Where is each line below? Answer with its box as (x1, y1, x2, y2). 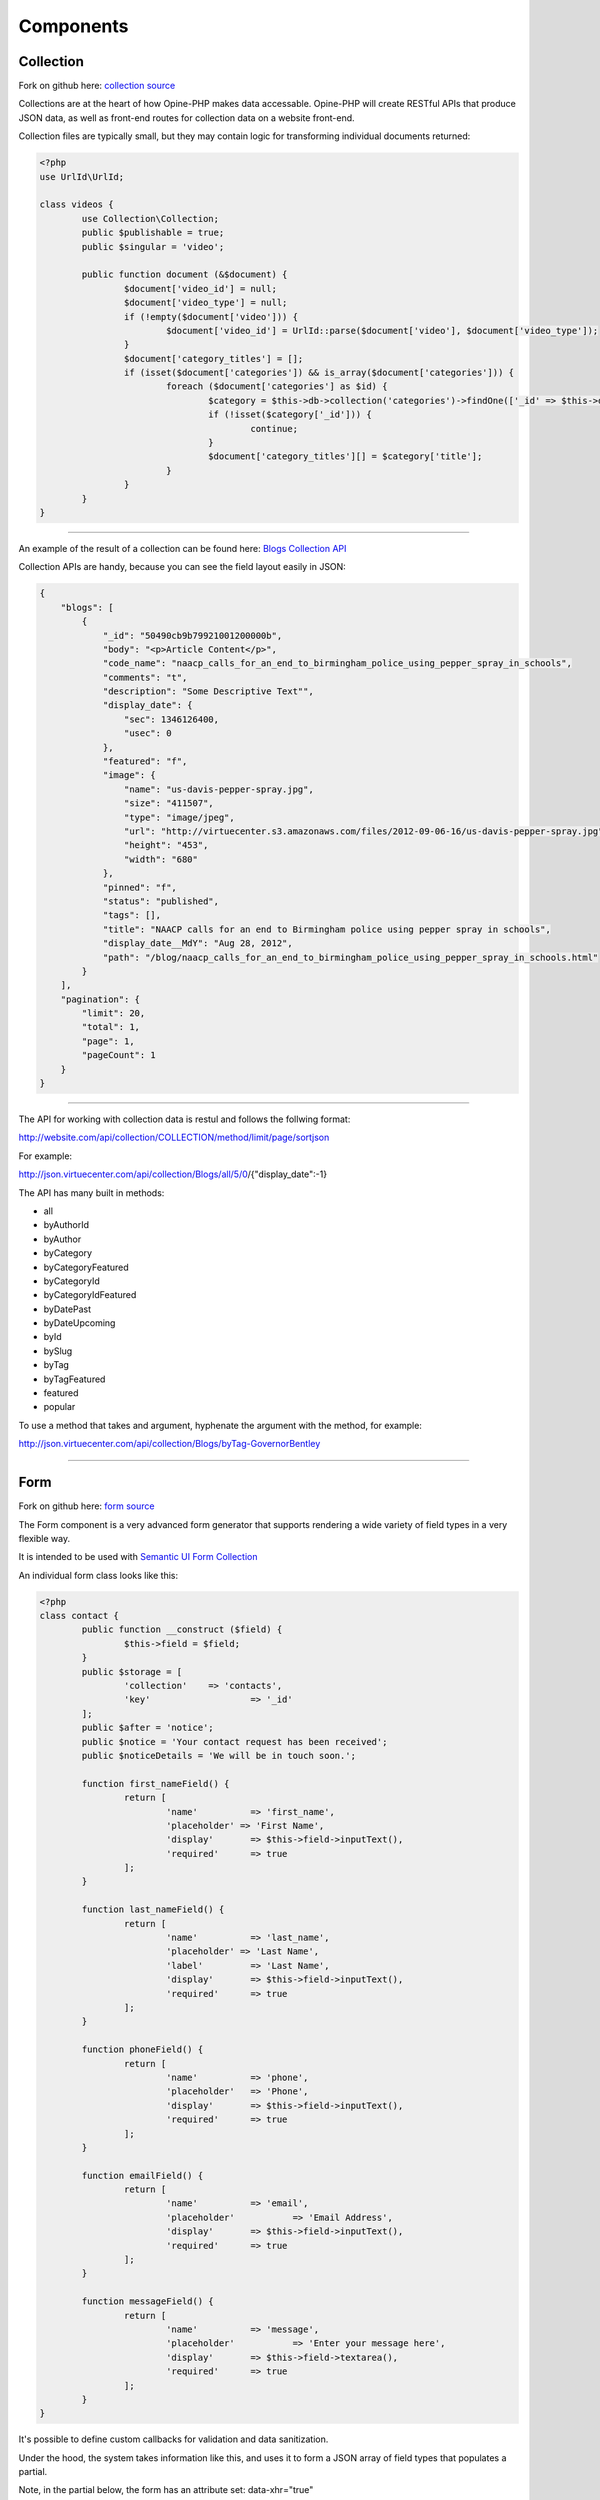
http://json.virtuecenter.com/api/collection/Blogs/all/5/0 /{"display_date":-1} (18, 1168, 328, 1180)
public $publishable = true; (81, 227, 225, 239)
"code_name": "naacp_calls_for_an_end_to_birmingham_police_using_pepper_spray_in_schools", (102, 658, 572, 669)
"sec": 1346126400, (123, 713, 220, 725)
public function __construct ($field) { (81, 1624, 283, 1635)
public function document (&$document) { (81, 269, 288, 280)
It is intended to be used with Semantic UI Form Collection (18, 1551, 258, 1563)
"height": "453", (123, 840, 209, 851)
